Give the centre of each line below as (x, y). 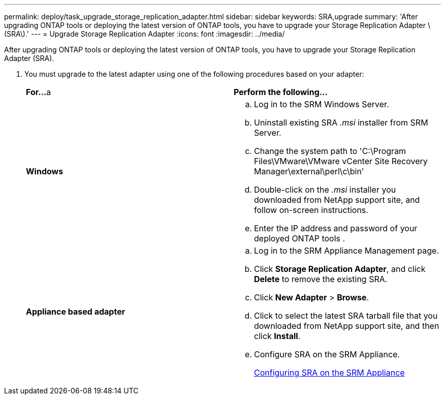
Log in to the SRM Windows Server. (322, 104)
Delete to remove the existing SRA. (321, 279)
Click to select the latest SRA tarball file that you (346, 316)
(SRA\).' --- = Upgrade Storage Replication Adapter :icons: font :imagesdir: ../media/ (145, 34)
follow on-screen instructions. (311, 210)
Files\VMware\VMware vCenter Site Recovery (341, 161)
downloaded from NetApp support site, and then (347, 326)
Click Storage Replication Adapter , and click (340, 269)
